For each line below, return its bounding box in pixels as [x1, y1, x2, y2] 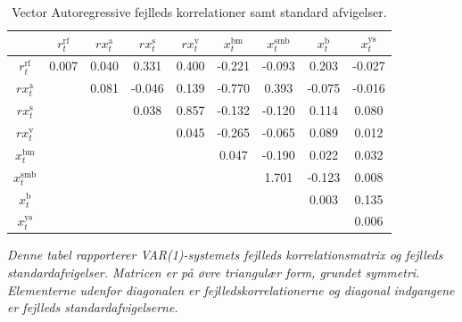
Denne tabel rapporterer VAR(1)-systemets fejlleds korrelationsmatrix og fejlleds [7, 245, 443, 264]
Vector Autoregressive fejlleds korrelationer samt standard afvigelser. [12, 3, 387, 21]
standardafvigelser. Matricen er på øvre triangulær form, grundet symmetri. [7, 263, 420, 282]
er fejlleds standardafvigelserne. [7, 298, 178, 317]
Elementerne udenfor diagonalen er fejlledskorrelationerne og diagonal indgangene [7, 280, 455, 299]
